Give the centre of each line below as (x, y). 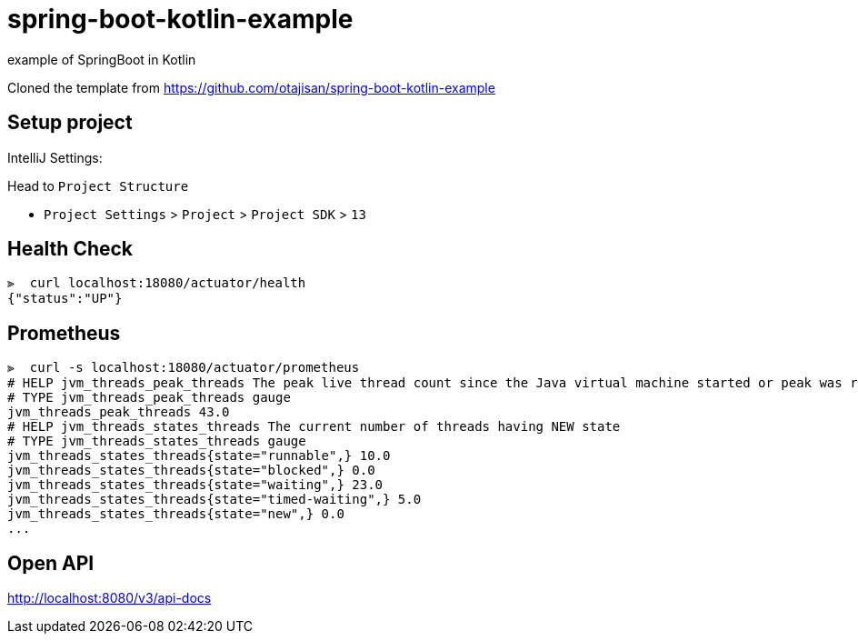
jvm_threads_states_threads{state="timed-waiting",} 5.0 (214, 500)
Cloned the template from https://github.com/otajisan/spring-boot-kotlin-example (251, 87)
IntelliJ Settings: (55, 157)
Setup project (70, 123)
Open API (51, 563)
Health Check (70, 249)
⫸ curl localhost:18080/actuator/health (157, 283)
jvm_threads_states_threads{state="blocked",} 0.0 (191, 471)
